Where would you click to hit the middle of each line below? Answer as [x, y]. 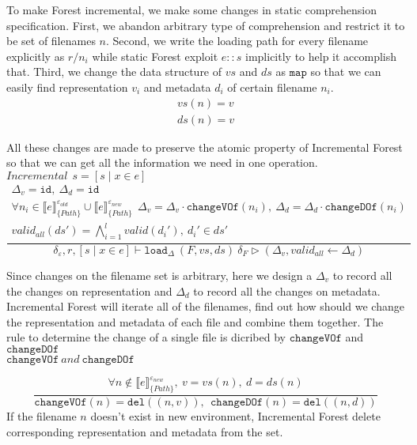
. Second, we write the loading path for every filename [237, 41]
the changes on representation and [89, 290]
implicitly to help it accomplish [321, 56]
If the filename [42, 416]
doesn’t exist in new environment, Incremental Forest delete [235, 416]
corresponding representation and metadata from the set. [145, 431]
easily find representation [67, 87]
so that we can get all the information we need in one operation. [162, 162]
